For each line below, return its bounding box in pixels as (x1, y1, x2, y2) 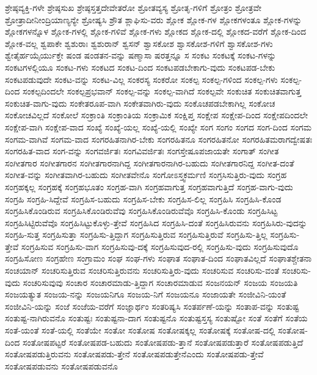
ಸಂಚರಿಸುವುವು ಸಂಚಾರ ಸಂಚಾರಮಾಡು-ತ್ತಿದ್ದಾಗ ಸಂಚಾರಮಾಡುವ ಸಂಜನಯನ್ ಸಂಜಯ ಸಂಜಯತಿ (23, 276, 298, 288)
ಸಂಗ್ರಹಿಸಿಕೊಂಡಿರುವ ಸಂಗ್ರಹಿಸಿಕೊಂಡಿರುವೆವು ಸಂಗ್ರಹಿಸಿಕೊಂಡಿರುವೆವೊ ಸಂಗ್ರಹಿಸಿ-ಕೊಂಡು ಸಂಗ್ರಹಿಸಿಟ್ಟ (5, 204, 278, 217)
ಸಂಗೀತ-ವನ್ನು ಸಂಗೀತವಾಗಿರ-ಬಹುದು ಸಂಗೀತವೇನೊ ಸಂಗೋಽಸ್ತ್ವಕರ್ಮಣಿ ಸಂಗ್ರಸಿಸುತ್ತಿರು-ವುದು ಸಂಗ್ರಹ (5, 168, 287, 181)
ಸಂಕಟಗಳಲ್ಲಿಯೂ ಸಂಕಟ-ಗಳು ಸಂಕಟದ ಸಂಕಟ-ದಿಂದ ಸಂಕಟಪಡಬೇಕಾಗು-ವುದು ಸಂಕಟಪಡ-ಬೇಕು (5, 60, 275, 73)
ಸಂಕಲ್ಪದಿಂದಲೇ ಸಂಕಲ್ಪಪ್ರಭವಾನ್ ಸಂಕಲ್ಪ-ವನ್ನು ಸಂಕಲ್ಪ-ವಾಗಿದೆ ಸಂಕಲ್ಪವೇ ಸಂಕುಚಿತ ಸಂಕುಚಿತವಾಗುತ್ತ (22, 85, 301, 98)
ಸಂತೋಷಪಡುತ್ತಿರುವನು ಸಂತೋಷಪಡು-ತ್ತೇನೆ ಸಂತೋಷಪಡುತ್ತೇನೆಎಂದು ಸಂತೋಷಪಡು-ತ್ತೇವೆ (5, 348, 264, 360)
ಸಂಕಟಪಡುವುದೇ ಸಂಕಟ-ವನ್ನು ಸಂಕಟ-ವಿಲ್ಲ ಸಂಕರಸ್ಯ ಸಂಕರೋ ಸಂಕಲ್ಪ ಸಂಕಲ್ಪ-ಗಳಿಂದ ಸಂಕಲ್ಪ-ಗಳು (5, 73, 278, 85)
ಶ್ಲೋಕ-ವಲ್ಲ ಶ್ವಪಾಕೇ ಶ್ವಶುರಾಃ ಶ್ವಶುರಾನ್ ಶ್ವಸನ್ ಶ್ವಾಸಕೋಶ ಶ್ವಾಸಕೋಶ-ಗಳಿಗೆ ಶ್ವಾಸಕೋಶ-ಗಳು (5, 37, 273, 49)
